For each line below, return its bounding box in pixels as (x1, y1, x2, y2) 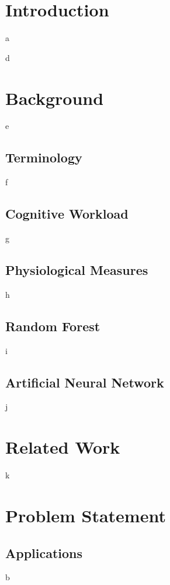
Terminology (5, 148, 82, 166)
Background (5, 86, 104, 110)
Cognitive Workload (5, 205, 129, 223)
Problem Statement (5, 503, 166, 527)
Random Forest (5, 317, 100, 335)
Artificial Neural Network (5, 373, 164, 391)
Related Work (5, 435, 120, 459)
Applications (5, 543, 83, 562)
